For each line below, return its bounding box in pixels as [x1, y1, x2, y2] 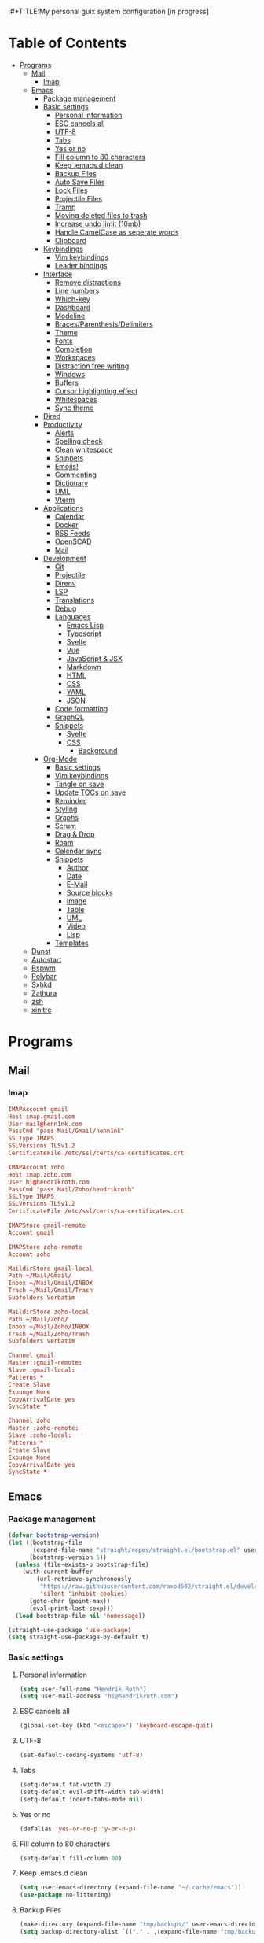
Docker [54, 519, 79, 530]
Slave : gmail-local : [8, 1366, 76, 1374]
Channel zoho [8, 1417, 51, 1425]
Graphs [54, 812, 79, 822]
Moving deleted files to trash [54, 210, 148, 220]
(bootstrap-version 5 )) [28, 1553, 108, 1561]
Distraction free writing [54, 361, 130, 371]
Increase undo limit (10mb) [54, 219, 141, 228]
